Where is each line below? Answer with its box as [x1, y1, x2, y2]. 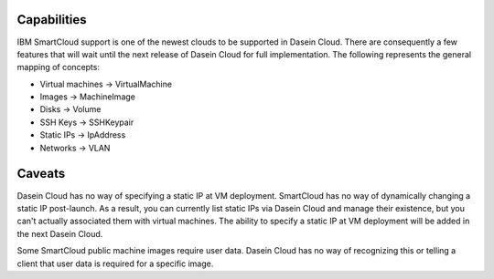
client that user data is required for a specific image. [16, 258, 214, 269]
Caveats [16, 166, 66, 181]
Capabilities [16, 12, 87, 27]
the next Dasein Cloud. [16, 228, 103, 239]
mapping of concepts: [16, 62, 101, 73]
